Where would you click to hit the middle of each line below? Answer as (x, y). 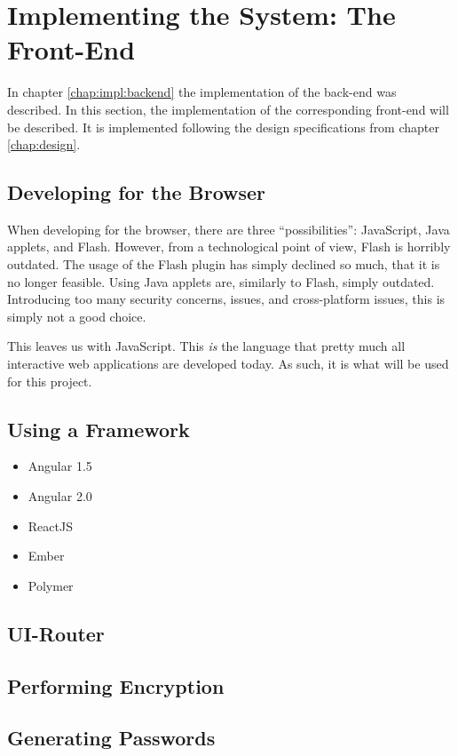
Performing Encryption (116, 685)
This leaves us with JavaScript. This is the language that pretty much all (206, 346)
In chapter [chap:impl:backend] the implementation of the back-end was (202, 92)
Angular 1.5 (60, 466)
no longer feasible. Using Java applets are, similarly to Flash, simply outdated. (221, 281)
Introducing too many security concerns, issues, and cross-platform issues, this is (226, 299)
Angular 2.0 (60, 496)
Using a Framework (99, 429)
